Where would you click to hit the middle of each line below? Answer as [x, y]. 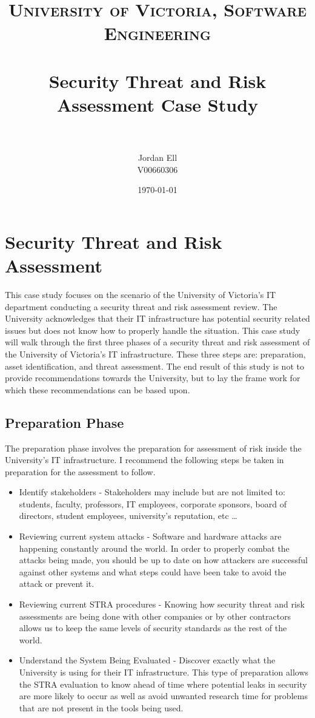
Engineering [157, 33]
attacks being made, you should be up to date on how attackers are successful [163, 560]
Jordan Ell [157, 157]
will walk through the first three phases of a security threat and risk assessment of [157, 342]
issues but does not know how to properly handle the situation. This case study [153, 330]
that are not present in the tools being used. [101, 707]
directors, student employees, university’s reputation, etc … [128, 516]
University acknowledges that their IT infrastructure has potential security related [157, 318]
